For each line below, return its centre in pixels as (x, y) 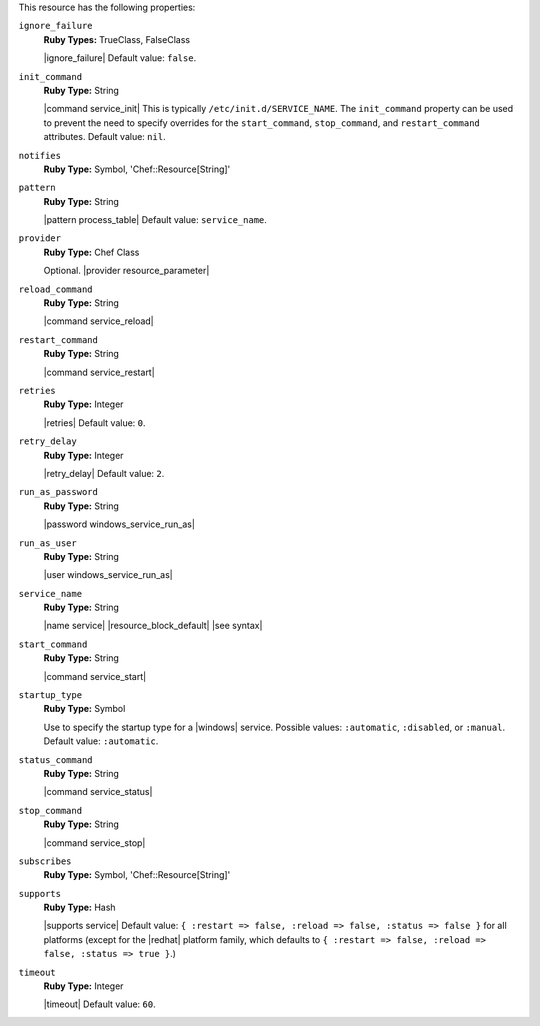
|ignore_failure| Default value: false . (120, 58)
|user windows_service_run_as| (108, 575)
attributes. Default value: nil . (104, 137)
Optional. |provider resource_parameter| (126, 271)
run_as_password (58, 492)
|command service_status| (98, 792)
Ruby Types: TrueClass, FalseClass (116, 39)
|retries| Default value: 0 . (94, 422)
